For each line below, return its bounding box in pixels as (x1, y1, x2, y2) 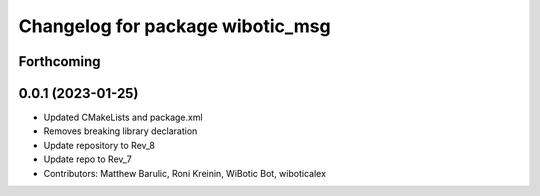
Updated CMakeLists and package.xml (43, 111, 204, 124)
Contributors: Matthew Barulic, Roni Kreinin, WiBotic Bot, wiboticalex (43, 167, 327, 179)
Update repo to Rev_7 (43, 153, 132, 165)
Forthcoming (18, 53, 101, 70)
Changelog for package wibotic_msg (18, 15, 331, 37)
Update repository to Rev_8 (43, 139, 155, 151)
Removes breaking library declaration (43, 125, 198, 137)
